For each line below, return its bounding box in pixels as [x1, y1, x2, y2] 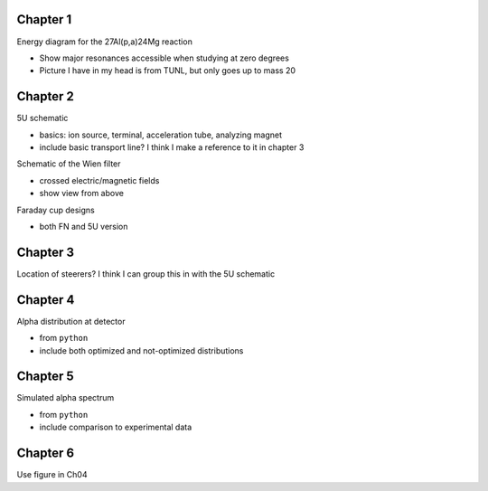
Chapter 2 [16, 89, 74, 104]
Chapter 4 [16, 292, 75, 307]
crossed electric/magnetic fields [39, 175, 160, 185]
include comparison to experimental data [39, 421, 192, 433]
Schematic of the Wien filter [16, 158, 121, 169]
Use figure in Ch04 [16, 469, 88, 480]
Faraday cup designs [16, 204, 95, 215]
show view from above [39, 188, 124, 199]
